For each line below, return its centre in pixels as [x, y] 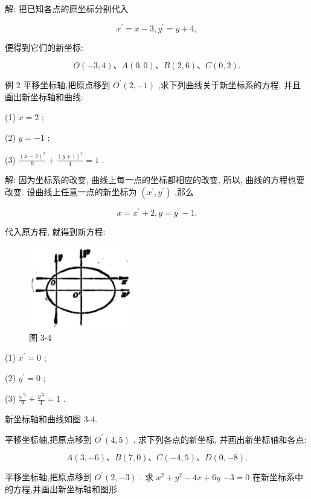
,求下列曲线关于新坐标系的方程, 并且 [229, 85]
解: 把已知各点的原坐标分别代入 [67, 8]
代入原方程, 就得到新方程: [55, 232]
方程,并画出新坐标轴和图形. [66, 488]
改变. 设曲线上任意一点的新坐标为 [71, 191]
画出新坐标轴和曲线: [44, 96]
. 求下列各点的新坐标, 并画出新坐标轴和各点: [220, 439]
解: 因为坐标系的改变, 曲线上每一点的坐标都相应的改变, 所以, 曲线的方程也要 [155, 180]
